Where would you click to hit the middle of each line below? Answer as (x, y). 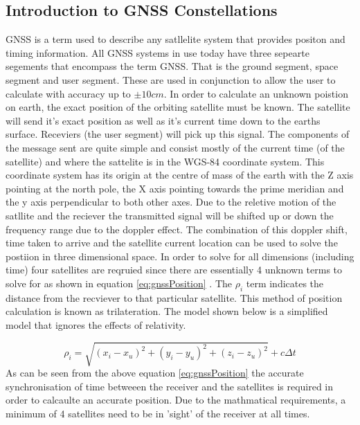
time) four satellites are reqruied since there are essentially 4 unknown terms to (174, 270)
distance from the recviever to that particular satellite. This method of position (174, 297)
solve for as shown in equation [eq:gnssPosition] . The (119, 283)
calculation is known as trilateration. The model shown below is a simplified (167, 311)
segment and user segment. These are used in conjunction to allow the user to (171, 79)
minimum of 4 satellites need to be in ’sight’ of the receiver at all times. (158, 413)
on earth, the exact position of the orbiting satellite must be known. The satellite (178, 107)
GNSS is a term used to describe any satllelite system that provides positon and (175, 39)
